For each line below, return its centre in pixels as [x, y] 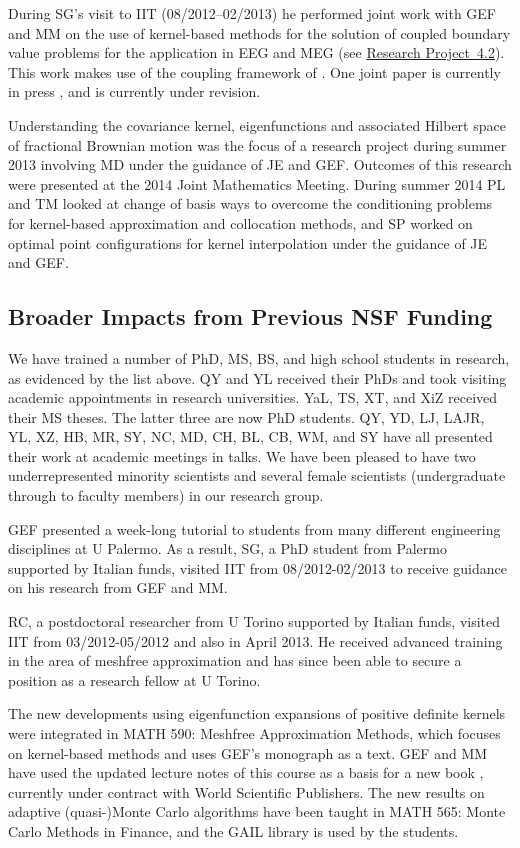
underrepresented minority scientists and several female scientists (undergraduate [257, 475]
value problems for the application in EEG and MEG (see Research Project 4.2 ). [256, 52]
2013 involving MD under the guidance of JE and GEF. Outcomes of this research [260, 164]
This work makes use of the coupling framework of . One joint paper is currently [254, 71]
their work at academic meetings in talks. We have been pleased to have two [242, 455]
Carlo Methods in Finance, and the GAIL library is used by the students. [233, 830]
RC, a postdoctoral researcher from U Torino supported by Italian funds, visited [254, 621]
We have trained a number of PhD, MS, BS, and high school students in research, [259, 357]
